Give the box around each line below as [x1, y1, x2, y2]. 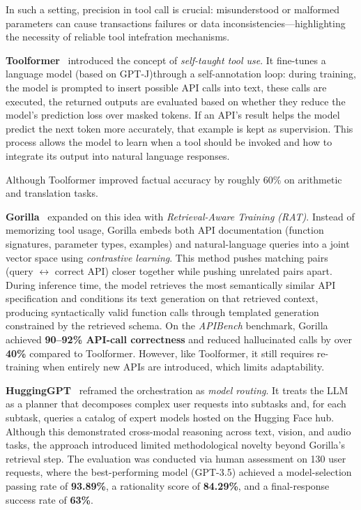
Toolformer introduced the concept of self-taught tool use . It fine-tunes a [6, 52, 326, 67]
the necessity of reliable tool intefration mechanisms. [6, 29, 230, 44]
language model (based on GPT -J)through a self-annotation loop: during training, [6, 66, 356, 81]
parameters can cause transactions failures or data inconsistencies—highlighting [6, 15, 346, 30]
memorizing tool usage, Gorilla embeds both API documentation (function [6, 223, 324, 237]
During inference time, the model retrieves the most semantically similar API [6, 277, 336, 292]
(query [6, 264, 33, 278]
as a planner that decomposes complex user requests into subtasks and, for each [6, 396, 346, 411]
